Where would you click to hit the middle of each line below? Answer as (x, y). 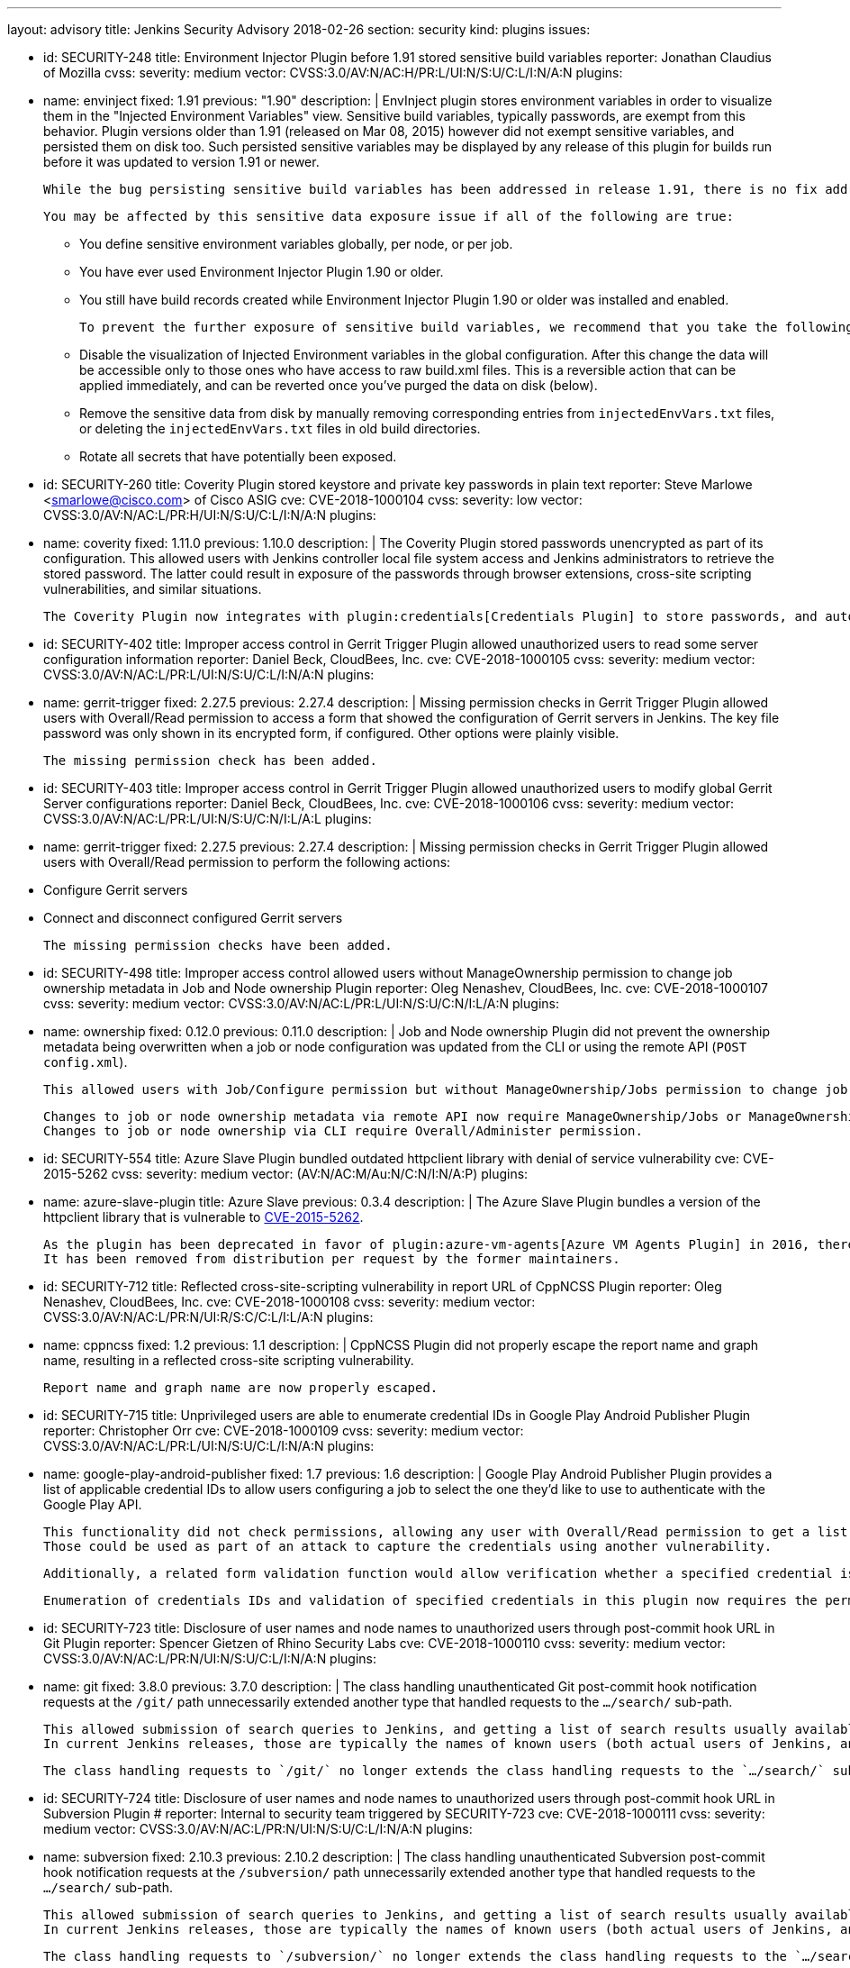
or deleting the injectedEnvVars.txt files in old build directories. (280, 428)
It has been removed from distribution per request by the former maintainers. (332, 1259)
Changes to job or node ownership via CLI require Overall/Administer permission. (343, 1131)
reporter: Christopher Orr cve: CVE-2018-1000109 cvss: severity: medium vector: (284, 1430)
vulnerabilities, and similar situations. (153, 589)
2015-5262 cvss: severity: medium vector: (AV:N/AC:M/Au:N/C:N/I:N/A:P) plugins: (286, 1174)
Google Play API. (93, 1504)
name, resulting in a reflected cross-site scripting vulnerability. (229, 1360)
